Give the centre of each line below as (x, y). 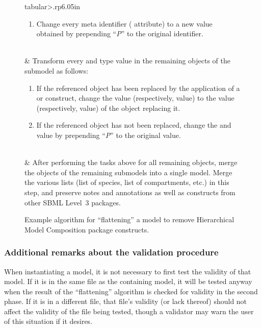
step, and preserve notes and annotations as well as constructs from (130, 192)
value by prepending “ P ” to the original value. (109, 135)
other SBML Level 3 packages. (73, 202)
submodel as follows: (57, 70)
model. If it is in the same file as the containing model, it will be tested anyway (128, 281)
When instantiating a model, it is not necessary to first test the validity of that (128, 271)
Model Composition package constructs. (87, 229)
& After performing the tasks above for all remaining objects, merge (131, 162)
